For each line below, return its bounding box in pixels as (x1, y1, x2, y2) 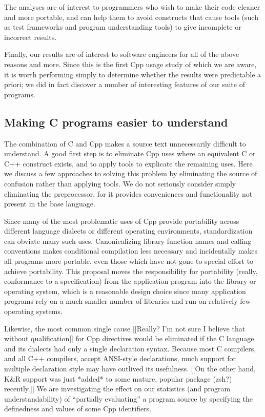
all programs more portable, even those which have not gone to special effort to (4, 256, 254, 266)
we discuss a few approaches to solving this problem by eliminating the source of (4, 168, 257, 179)
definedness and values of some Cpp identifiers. (4, 403, 152, 414)
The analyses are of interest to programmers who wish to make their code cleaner (4, 2, 260, 12)
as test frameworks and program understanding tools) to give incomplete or (4, 22, 241, 32)
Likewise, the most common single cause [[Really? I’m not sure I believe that (4, 323, 246, 333)
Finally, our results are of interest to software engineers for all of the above (4, 49, 239, 59)
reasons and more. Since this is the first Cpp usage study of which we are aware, (4, 58, 257, 69)
